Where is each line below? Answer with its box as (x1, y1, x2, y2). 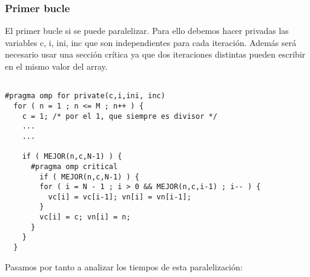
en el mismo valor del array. (5, 60, 108, 72)
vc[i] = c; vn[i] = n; (39, 213, 131, 222)
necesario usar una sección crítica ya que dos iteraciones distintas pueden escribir (5, 48, 306, 61)
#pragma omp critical (30, 162, 118, 171)
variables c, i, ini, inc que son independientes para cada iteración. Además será (5, 36, 297, 48)
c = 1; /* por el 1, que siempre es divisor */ (22, 112, 217, 121)
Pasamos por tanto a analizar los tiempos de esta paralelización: (5, 260, 243, 273)
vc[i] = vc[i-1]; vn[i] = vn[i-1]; (48, 192, 191, 201)
